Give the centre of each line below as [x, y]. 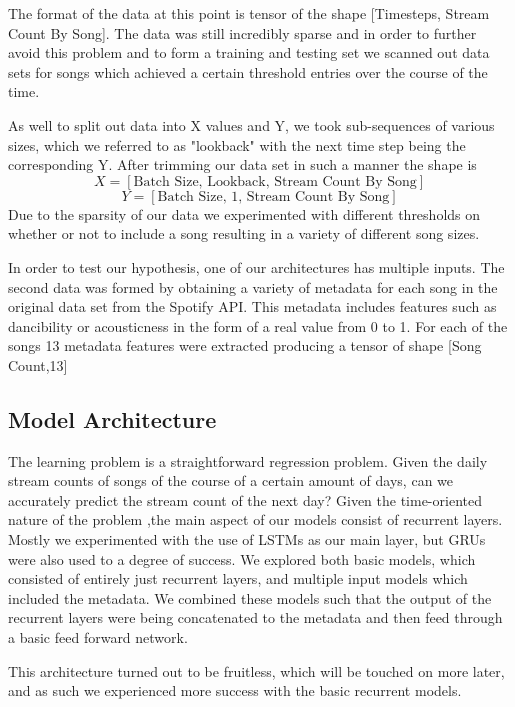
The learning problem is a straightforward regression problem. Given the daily [248, 460]
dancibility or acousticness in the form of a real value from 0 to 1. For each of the [258, 325]
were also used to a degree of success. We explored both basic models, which [242, 558]
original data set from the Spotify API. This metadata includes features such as [252, 306]
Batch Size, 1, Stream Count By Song [273, 196]
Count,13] [38, 364]
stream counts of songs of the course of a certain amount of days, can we [231, 480]
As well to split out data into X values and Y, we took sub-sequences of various [251, 124]
